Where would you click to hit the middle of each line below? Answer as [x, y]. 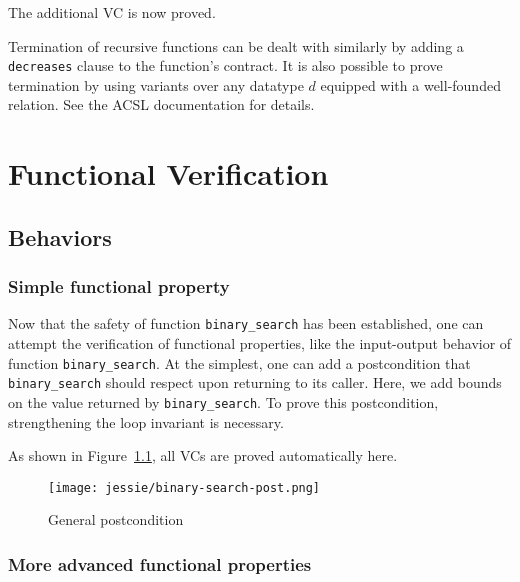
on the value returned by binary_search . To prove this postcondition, [223, 401]
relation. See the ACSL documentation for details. [161, 104]
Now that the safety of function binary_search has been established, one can [246, 323]
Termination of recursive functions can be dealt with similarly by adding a [236, 45]
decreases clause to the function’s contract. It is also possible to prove [225, 65]
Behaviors [60, 236]
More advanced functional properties [160, 563]
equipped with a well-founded [410, 84]
